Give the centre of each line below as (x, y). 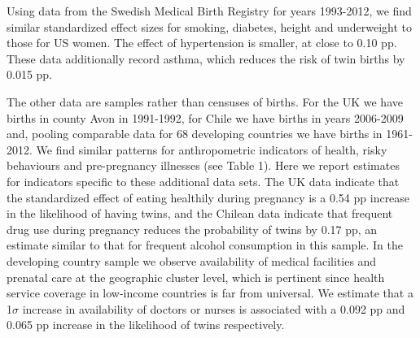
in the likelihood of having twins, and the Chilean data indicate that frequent (200, 213)
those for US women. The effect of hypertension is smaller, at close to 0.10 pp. (202, 43)
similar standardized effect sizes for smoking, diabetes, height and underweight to (209, 26)
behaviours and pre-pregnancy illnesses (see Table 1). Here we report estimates (203, 165)
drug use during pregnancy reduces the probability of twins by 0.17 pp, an (192, 229)
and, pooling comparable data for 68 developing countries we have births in (195, 134)
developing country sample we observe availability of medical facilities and (192, 260)
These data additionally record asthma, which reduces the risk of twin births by (206, 58)
